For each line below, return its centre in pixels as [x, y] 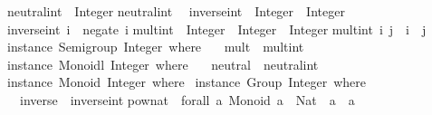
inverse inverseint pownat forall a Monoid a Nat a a [187, 99]
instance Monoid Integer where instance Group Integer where [187, 82]
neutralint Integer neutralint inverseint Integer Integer [176, 11]
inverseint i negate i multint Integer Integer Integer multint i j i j [217, 29]
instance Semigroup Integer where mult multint [156, 47]
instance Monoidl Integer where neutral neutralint [163, 64]
